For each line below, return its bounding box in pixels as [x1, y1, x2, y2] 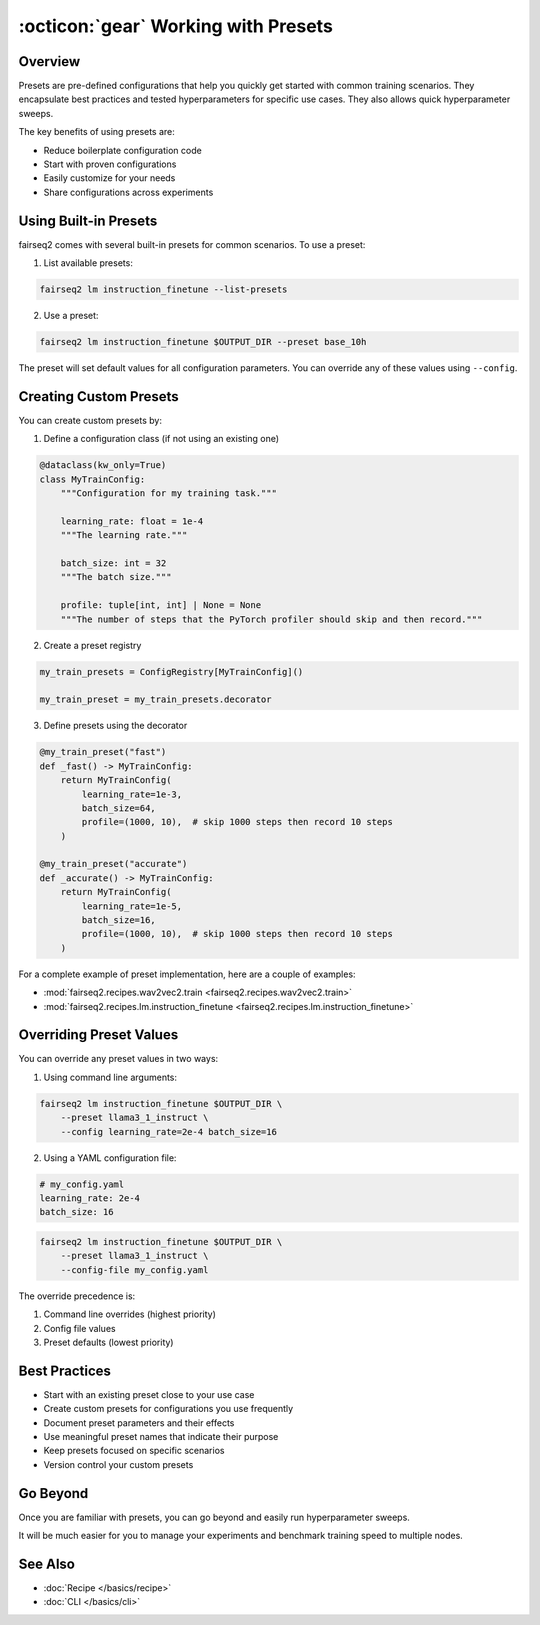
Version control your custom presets [43, 1458, 194, 1470]
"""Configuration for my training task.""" [60, 488, 277, 499]
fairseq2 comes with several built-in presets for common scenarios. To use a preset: [18, 238, 366, 250]
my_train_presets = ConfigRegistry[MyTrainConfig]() [39, 666, 304, 677]
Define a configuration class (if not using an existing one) [43, 433, 280, 445]
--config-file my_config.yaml [60, 1264, 209, 1275]
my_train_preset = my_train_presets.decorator [39, 694, 272, 705]
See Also [18, 1555, 75, 1572]
